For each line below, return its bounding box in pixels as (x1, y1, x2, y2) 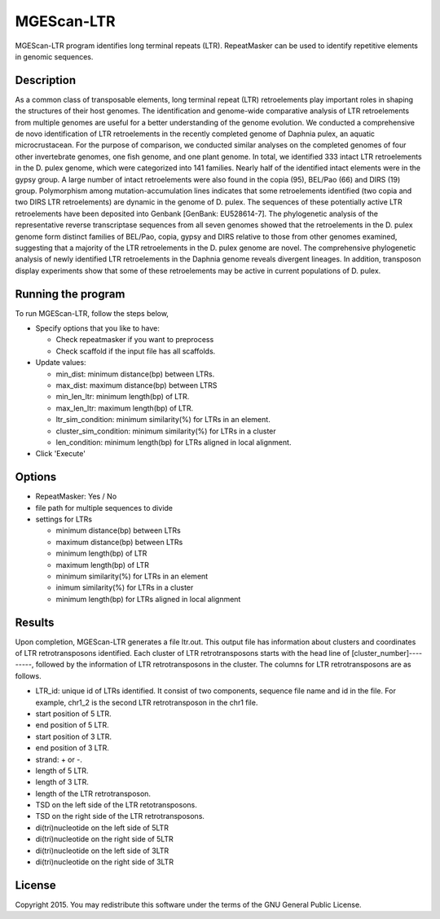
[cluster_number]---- (351, 649, 423, 658)
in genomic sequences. (15, 51, 94, 61)
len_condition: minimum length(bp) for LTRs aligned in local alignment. (55, 437, 292, 447)
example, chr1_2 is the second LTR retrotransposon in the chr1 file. (35, 697, 258, 707)
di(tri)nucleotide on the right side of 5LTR (35, 834, 174, 844)
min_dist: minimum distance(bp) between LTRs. (55, 369, 215, 379)
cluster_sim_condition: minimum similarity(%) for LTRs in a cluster (55, 426, 276, 436)
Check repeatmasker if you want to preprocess (55, 335, 214, 345)
